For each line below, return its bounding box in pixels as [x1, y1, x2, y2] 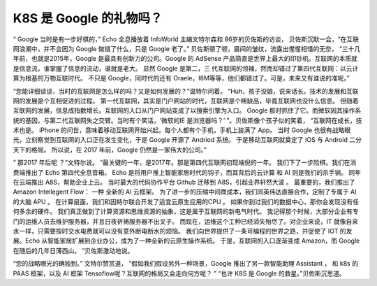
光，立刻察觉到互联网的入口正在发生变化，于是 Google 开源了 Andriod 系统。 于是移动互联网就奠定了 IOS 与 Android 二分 [13, 136, 362, 144]
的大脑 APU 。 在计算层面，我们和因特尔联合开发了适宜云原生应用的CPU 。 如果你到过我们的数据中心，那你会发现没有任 [13, 197, 360, 206]
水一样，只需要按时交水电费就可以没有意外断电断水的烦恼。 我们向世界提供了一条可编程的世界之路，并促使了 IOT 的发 [13, 227, 353, 235]
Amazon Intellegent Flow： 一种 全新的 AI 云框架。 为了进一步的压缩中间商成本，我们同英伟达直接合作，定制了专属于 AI [13, 187, 357, 196]
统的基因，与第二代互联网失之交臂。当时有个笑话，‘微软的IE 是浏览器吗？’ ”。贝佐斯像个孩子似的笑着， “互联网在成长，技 [13, 116, 362, 124]
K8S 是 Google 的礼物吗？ [13, 10, 163, 26]
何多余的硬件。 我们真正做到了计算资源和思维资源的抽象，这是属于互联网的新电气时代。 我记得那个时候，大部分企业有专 [13, 207, 359, 216]
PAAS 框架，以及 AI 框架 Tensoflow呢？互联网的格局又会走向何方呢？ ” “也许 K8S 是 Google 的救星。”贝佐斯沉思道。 [13, 269, 346, 278]
